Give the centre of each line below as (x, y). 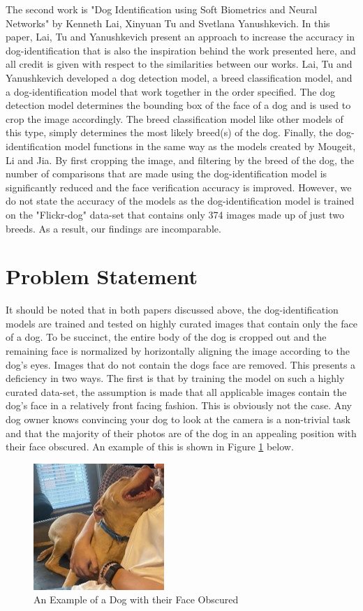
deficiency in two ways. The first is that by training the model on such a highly (175, 378)
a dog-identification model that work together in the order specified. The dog (170, 91)
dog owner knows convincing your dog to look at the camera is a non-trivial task (178, 419)
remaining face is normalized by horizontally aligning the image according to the (178, 351)
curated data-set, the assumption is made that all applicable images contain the (176, 391)
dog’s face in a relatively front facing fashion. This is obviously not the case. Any (179, 405)
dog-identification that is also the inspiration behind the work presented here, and (181, 50)
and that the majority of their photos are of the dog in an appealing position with (181, 433)
